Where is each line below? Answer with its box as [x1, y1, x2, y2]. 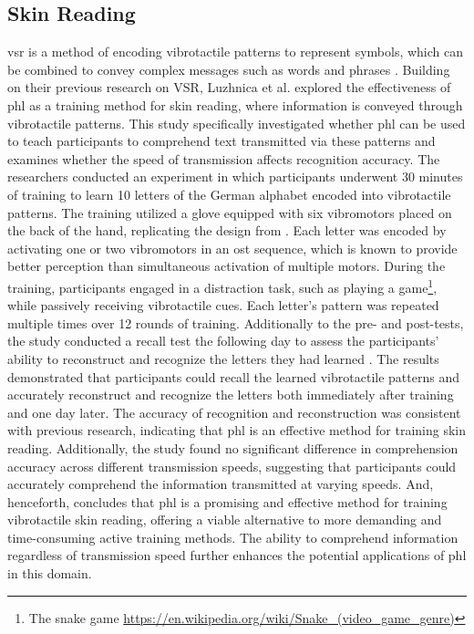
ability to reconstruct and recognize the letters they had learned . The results [7, 348, 439, 368]
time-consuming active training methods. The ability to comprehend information [7, 527, 459, 546]
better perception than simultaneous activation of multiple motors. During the [7, 256, 446, 275]
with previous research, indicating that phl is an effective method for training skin [7, 421, 466, 440]
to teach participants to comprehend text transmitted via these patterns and [7, 131, 436, 151]
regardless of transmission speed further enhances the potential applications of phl [7, 546, 467, 565]
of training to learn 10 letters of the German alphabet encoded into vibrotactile [7, 184, 451, 203]
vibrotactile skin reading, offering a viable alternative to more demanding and [7, 510, 442, 529]
